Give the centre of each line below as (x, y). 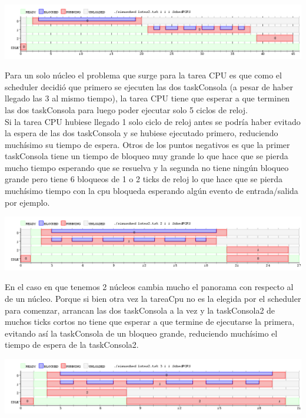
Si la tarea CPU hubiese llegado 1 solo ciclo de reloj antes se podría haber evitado (153, 121)
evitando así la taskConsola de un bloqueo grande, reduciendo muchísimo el (141, 333)
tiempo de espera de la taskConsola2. (72, 345)
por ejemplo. (27, 202)
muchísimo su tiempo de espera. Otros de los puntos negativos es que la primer (147, 144)
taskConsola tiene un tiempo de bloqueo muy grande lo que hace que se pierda (147, 156)
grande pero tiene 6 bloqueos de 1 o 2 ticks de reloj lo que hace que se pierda (144, 179)
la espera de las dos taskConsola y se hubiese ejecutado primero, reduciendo (142, 133)
